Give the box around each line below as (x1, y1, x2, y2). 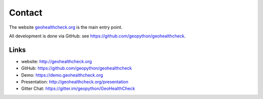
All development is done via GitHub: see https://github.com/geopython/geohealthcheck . (9, 33, 186, 39)
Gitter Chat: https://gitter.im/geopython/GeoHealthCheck (21, 85, 135, 92)
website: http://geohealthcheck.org (21, 58, 92, 64)
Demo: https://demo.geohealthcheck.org (21, 72, 103, 78)
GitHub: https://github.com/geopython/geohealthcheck (21, 66, 132, 71)
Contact (9, 7, 42, 18)
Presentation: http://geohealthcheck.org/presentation (21, 79, 129, 85)
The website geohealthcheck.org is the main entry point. (9, 24, 123, 30)
